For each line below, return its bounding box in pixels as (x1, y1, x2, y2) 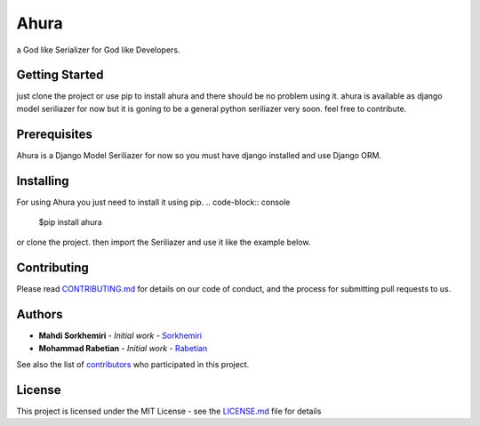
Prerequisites (16, 126, 92, 141)
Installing (16, 173, 70, 189)
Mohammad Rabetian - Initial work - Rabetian (38, 342, 208, 353)
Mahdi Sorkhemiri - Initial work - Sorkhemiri (38, 330, 203, 342)
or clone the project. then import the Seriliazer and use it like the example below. (16, 237, 311, 248)
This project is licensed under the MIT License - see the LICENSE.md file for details (16, 406, 322, 416)
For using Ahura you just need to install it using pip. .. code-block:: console (16, 197, 291, 207)
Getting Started (16, 68, 104, 83)
